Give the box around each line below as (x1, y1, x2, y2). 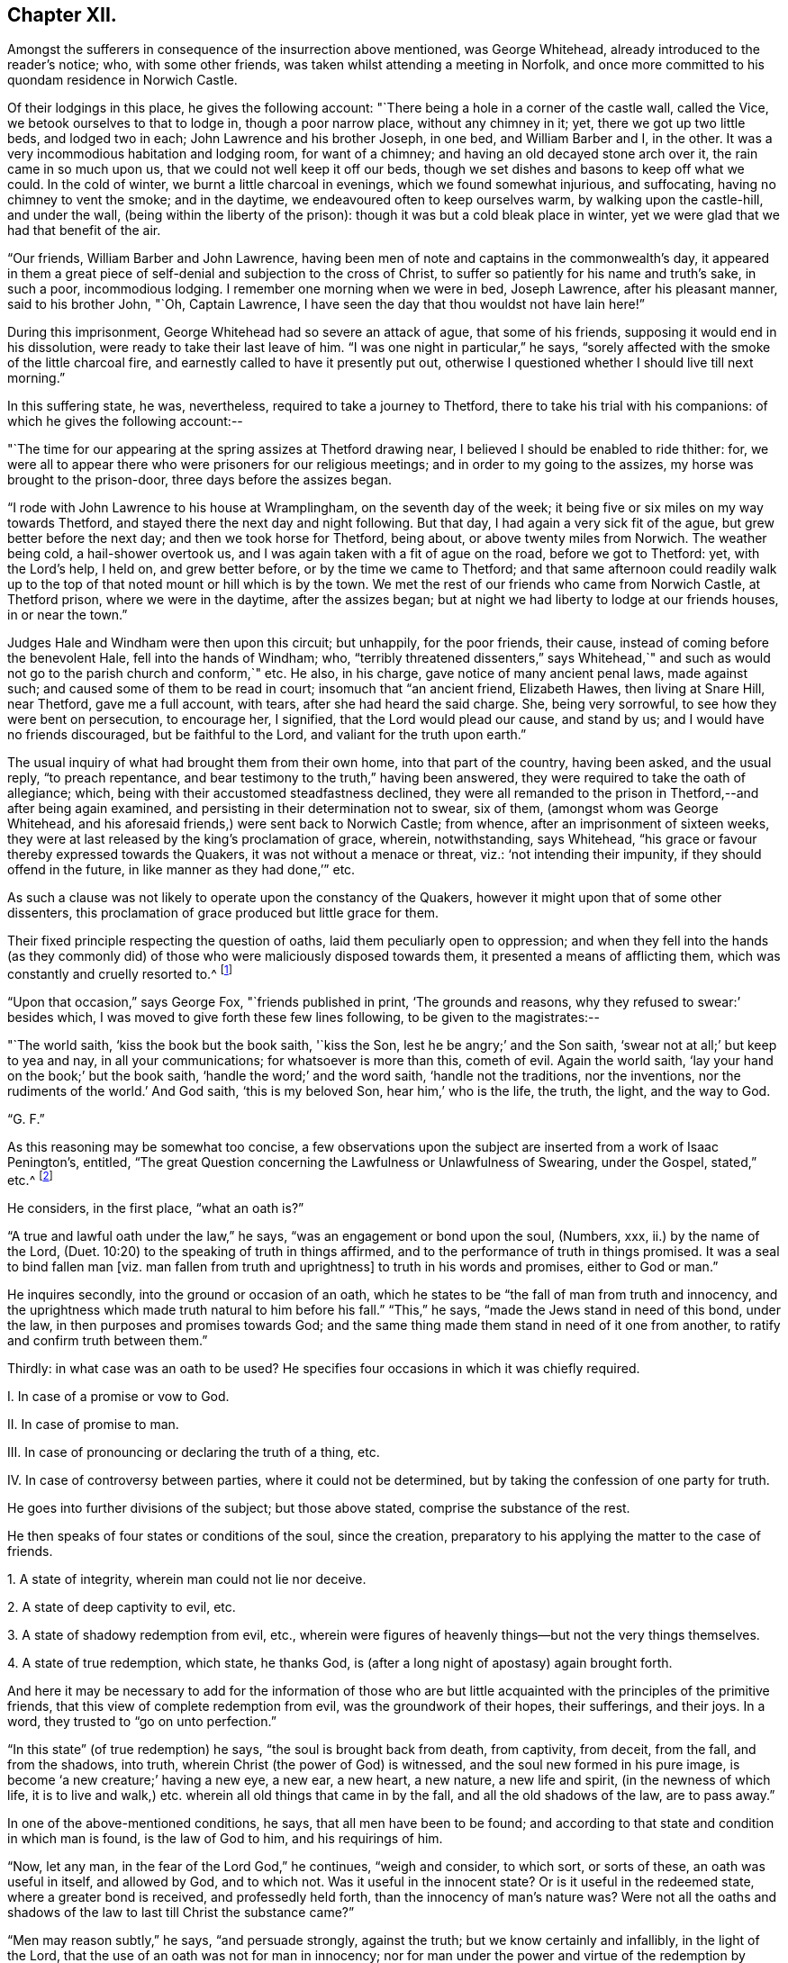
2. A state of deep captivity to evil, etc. (7, 1598, 236, 1615)
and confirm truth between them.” (7, 1332, 208, 1348)
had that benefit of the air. (7, 222, 161, 239)
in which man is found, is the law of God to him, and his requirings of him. (7, 1830, 443, 1846)
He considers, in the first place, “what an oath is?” (7, 1199, 304, 1216)
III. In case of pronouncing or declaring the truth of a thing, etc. (7, 1443, 380, 1460)
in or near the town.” (7, 607, 128, 623)
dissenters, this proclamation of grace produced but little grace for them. (7, 905, 439, 921)
